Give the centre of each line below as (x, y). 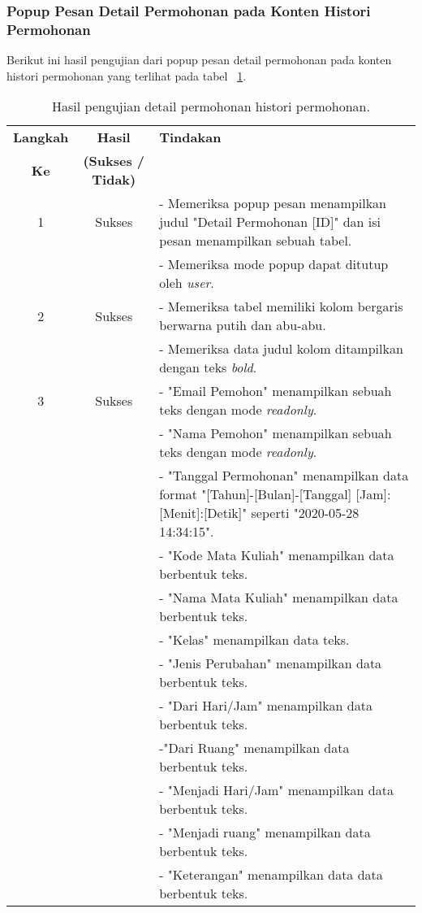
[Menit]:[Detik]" (203, 513)
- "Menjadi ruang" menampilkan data (265, 833)
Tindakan (190, 137)
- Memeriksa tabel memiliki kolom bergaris (281, 307)
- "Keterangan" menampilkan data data (271, 875)
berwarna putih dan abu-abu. (243, 325)
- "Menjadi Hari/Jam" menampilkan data (276, 790)
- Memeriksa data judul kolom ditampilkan (281, 349)
